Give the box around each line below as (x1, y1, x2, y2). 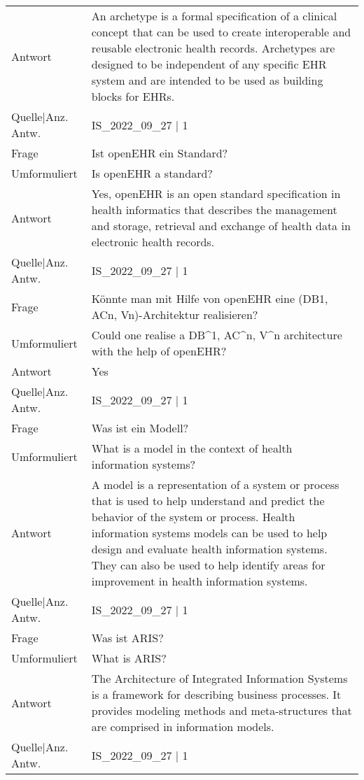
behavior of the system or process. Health (91, 509, 295, 525)
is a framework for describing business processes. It (91, 686, 342, 702)
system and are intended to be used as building (91, 72, 323, 88)
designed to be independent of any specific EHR (91, 56, 327, 72)
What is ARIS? (91, 650, 167, 666)
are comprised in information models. (91, 718, 274, 735)
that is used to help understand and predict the (91, 492, 325, 509)
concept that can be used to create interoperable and (91, 24, 351, 40)
